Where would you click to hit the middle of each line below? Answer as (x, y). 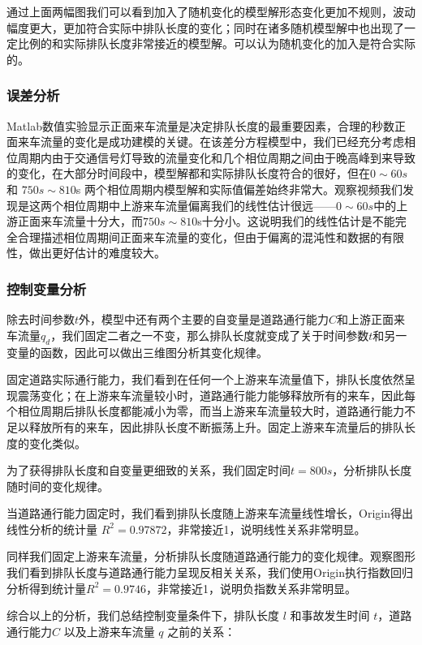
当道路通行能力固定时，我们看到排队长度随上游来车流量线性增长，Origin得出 (210, 513)
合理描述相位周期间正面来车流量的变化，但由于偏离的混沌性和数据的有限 (211, 236)
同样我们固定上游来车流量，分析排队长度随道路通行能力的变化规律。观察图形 (211, 556)
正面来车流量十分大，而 (80, 221)
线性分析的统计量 (52, 529)
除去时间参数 (41, 319)
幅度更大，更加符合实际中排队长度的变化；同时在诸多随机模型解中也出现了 (205, 27)
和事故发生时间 (330, 615)
